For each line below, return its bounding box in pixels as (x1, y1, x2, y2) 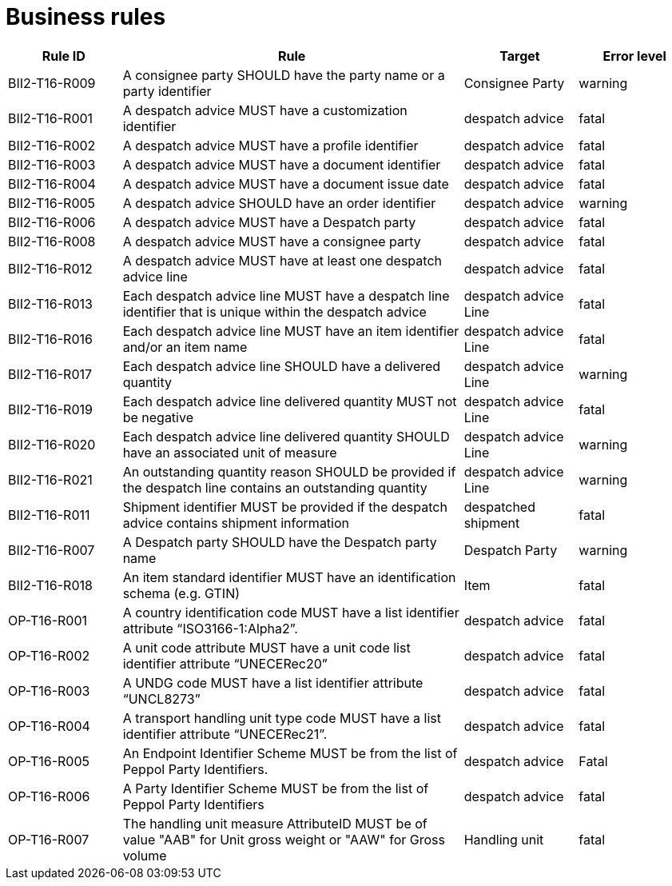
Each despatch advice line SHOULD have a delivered (122, 357, 441, 374)
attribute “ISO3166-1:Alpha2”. (122, 620, 298, 637)
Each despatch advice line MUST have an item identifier (122, 322, 459, 339)
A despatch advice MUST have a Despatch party (122, 214, 416, 230)
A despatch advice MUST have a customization (122, 102, 408, 118)
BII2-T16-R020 (8, 436, 96, 453)
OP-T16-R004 (8, 717, 90, 734)
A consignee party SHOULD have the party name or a (122, 66, 445, 83)
